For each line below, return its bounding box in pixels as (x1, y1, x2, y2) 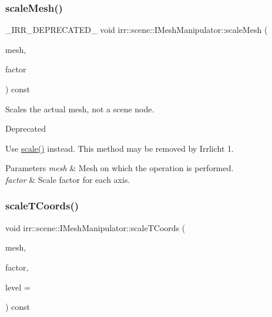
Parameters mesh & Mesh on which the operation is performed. (5, 162, 234, 174)
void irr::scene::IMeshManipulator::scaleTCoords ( (5, 221, 186, 233)
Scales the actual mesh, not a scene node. (5, 102, 155, 115)
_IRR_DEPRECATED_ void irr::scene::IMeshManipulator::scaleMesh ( (5, 24, 268, 36)
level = (5, 281, 31, 293)
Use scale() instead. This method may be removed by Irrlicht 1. (5, 142, 234, 154)
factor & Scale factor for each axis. (5, 173, 130, 185)
